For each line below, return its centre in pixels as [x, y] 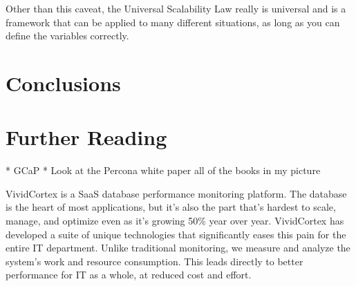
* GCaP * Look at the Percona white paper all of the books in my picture [163, 170]
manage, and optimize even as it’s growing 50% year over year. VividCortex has [175, 221]
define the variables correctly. [67, 36]
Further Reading [86, 137]
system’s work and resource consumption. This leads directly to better [154, 261]
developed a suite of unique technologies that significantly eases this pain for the [176, 234]
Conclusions [63, 83]
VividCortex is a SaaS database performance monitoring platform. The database [176, 193]
